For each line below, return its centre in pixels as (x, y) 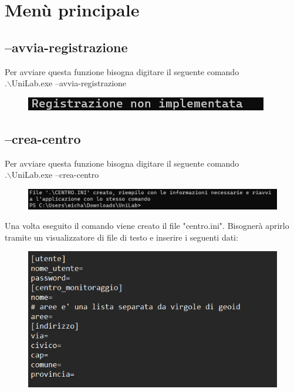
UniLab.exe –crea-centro (55, 175)
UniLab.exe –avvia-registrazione (69, 83)
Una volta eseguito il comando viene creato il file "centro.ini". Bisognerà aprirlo (147, 226)
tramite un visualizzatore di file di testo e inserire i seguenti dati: (121, 237)
